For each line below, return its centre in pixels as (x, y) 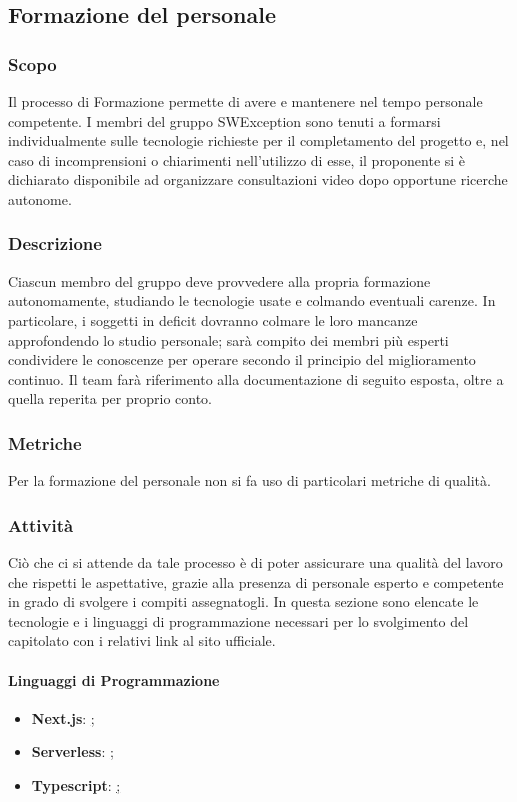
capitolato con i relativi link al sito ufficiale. (142, 640)
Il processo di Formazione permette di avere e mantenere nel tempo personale (245, 101)
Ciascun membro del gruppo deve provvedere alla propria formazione (219, 280)
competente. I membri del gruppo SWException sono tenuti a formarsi (224, 120)
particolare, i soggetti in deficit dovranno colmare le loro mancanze (213, 319)
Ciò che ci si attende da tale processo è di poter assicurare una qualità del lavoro (255, 561)
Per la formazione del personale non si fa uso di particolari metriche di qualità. (249, 480)
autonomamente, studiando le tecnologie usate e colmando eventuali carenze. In (252, 300)
